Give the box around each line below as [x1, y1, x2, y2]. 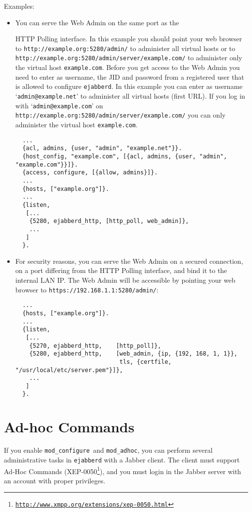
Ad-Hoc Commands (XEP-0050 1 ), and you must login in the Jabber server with [4, 464, 241, 476]
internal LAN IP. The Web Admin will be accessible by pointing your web [15, 275, 236, 285]
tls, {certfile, [119, 358, 172, 365]
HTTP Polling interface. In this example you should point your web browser [15, 34, 242, 44]
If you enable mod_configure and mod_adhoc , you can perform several [4, 445, 213, 455]
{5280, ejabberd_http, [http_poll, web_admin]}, [29, 218, 189, 225]
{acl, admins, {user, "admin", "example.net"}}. [22, 145, 182, 152]
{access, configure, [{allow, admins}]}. [22, 169, 158, 176]
